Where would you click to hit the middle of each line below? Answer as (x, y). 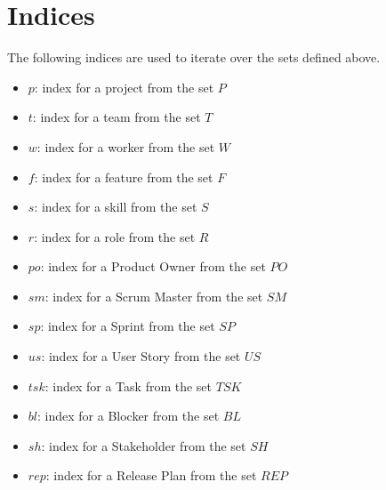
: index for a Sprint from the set (128, 326)
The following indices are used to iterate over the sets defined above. (194, 57)
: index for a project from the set (124, 87)
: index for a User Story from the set (141, 356)
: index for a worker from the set (126, 146)
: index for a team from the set (117, 117)
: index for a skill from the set (116, 207)
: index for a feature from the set (124, 177)
